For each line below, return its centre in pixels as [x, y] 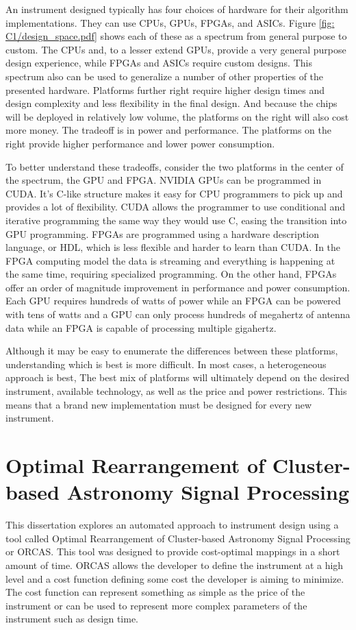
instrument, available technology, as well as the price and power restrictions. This [176, 391]
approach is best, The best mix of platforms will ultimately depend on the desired [178, 377]
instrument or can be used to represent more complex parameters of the [156, 605]
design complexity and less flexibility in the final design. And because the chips [171, 103]
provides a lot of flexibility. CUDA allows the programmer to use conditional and [176, 207]
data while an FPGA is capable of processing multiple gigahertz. [141, 327]
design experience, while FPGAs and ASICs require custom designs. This [159, 63]
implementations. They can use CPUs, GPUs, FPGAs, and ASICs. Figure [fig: [170, 22]
